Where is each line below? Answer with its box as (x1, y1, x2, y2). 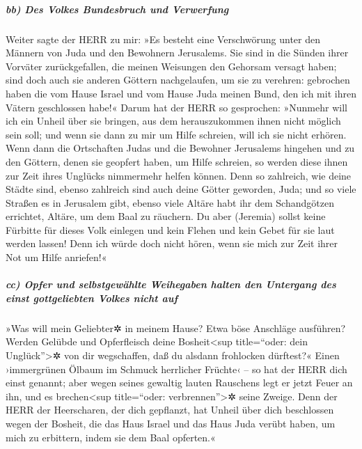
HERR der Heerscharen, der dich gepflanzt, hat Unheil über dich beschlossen (6, 402, 334, 417)
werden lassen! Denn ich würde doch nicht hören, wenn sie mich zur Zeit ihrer (6, 236, 338, 251)
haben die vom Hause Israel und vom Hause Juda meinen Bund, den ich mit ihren (6, 86, 356, 100)
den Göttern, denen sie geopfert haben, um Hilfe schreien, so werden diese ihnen (6, 154, 348, 168)
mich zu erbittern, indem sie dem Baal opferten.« (6, 430, 216, 444)
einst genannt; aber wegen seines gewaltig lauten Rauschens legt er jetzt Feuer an (6, 375, 353, 390)
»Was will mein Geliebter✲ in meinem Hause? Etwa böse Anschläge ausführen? (6, 320, 346, 335)
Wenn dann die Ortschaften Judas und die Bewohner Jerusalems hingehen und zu (6, 141, 355, 155)
